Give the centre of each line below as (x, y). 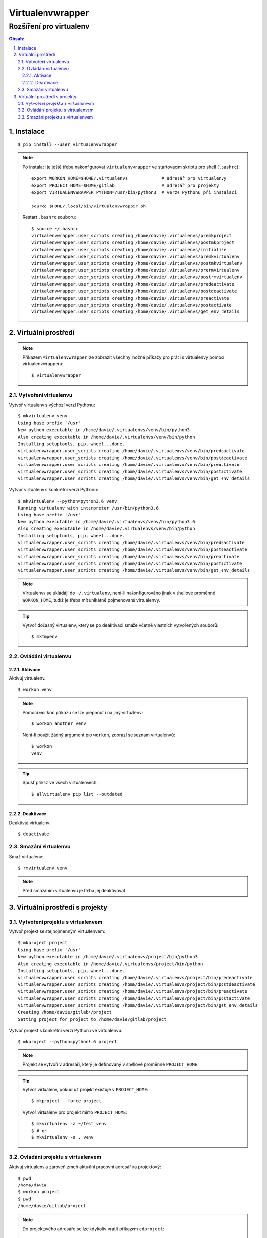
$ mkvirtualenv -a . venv (63, 1137)
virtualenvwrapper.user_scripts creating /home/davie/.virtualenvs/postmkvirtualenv (137, 263)
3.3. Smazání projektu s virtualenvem (56, 117)
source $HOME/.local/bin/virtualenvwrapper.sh (89, 206)
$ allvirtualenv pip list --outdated (77, 794)
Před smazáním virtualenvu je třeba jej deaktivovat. (74, 890)
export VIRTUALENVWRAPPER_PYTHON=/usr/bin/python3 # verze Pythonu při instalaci (134, 192)
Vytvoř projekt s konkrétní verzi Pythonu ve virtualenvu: (66, 1031)
